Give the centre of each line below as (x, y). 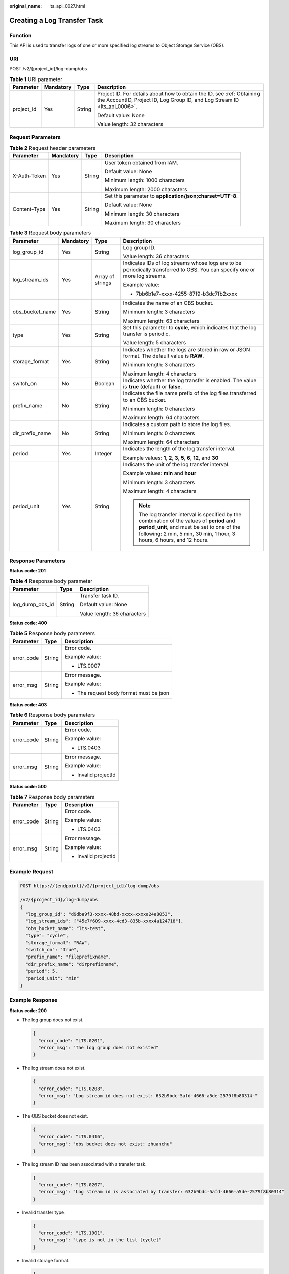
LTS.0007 (88, 666)
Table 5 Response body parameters (52, 633)
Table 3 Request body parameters (50, 233)
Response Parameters (37, 561)
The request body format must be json (123, 693)
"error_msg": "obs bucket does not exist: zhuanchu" (105, 1144)
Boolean (105, 383)
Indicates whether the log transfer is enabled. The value (190, 380)
